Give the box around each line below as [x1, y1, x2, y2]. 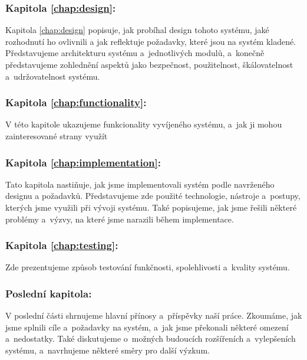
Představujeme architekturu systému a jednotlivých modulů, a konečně [5, 47, 265, 59]
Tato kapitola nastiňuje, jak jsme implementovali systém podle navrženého [5, 178, 275, 190]
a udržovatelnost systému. [5, 70, 100, 82]
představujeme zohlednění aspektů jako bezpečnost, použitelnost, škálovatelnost [5, 58, 293, 70]
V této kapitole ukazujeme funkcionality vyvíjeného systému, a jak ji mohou [5, 118, 282, 130]
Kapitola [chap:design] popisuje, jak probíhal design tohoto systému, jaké [5, 24, 269, 36]
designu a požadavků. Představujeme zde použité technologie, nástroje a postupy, [5, 189, 301, 202]
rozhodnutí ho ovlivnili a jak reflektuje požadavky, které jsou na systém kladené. [5, 35, 296, 47]
